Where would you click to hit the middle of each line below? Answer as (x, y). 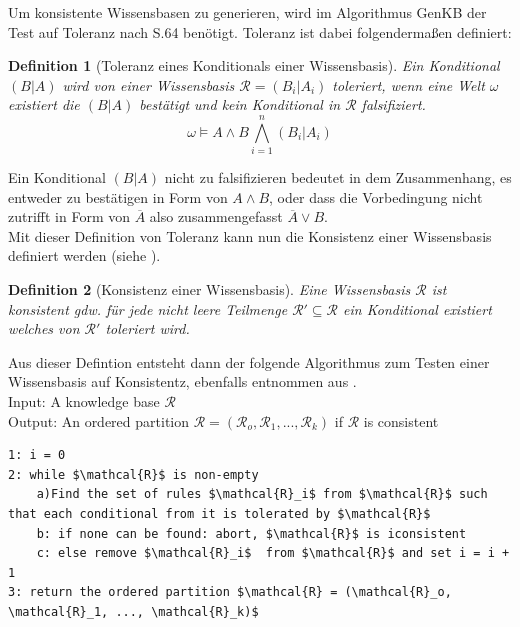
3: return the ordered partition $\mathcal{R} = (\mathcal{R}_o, (230, 592)
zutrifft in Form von (69, 216)
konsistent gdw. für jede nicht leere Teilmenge (148, 308)
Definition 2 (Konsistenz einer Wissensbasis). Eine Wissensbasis (209, 289)
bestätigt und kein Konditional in (240, 104)
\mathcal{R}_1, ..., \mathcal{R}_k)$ (133, 611)
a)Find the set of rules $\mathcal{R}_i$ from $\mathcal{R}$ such (262, 494)
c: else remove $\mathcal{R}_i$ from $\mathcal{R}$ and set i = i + (273, 553)
